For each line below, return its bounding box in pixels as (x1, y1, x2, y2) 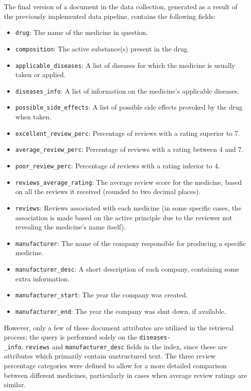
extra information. (15, 273, 70, 283)
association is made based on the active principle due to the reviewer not (15, 212, 233, 222)
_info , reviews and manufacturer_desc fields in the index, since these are (4, 341, 227, 351)
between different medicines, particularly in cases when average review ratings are (4, 370, 247, 380)
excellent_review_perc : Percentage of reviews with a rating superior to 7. (15, 128, 240, 138)
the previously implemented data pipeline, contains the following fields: (4, 11, 216, 21)
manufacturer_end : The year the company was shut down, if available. (15, 306, 226, 316)
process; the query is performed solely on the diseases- (4, 332, 171, 342)
